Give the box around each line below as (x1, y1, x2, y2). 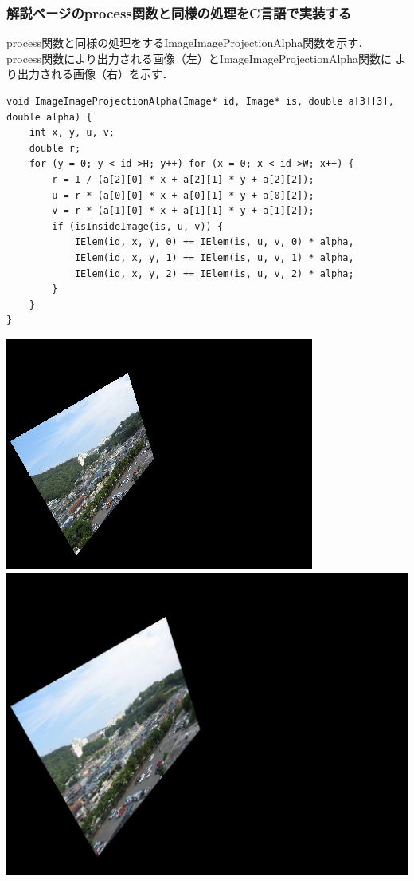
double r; (29, 142, 81, 154)
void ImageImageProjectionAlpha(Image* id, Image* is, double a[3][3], (6, 96, 394, 107)
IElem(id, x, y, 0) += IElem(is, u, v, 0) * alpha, (74, 236, 354, 248)
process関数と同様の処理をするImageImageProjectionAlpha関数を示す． (6, 34, 369, 51)
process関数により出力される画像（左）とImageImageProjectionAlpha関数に (6, 49, 392, 66)
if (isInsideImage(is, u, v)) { (52, 220, 224, 232)
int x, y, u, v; (29, 127, 115, 139)
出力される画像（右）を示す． (17, 65, 174, 82)
